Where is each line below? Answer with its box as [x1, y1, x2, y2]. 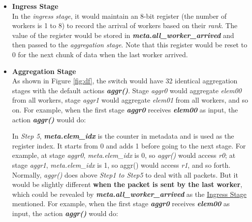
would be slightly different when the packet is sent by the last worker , [12, 179, 243, 189]
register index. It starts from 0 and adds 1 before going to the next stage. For [12, 140, 246, 150]
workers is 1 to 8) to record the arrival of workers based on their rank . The [12, 20, 238, 31]
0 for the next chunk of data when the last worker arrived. [12, 49, 188, 59]
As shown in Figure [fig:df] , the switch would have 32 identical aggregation [12, 75, 238, 86]
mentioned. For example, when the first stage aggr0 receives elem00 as [12, 198, 230, 209]
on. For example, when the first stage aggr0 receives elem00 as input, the [12, 104, 238, 114]
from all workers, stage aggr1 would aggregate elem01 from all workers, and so [12, 95, 248, 105]
